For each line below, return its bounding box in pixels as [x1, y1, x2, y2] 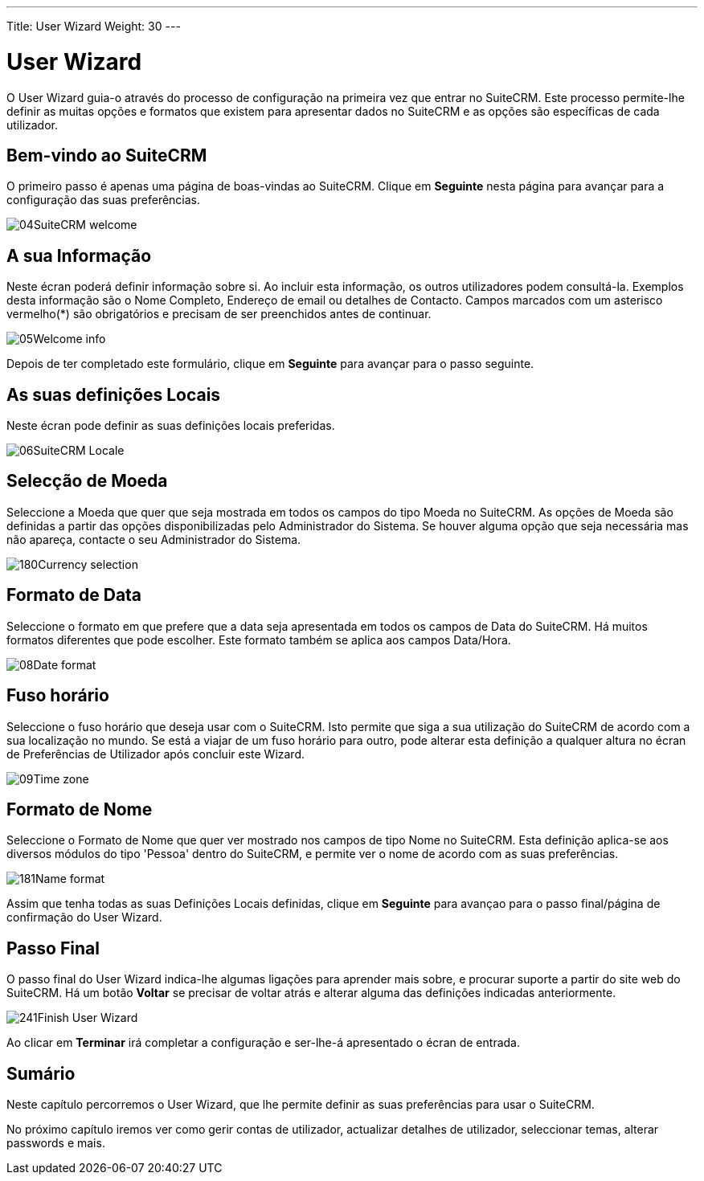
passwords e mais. [6, 1136, 105, 1150]
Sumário [6, 1063, 76, 1084]
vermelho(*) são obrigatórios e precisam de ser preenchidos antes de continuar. [6, 307, 432, 321]
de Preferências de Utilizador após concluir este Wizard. [6, 746, 305, 761]
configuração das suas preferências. [6, 193, 201, 207]
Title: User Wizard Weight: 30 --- [6, 19, 181, 33]
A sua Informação [6, 245, 152, 266]
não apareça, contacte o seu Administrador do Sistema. [6, 532, 301, 546]
